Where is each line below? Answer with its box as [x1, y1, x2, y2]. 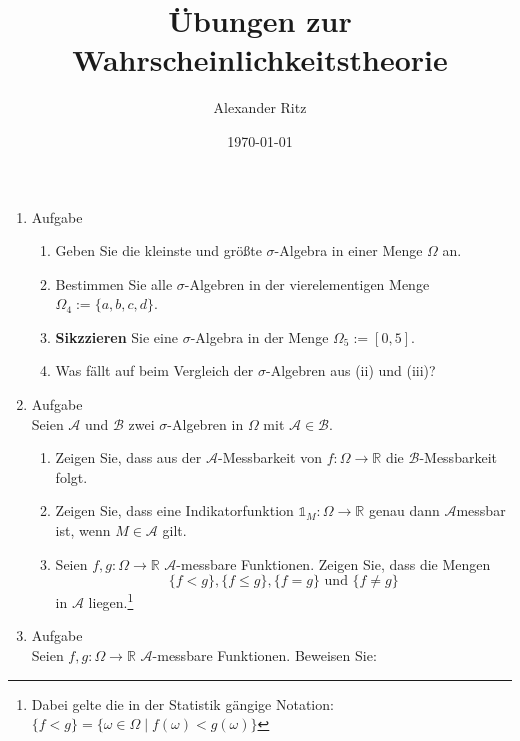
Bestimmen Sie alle [55, 273, 173, 294]
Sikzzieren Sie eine [55, 326, 178, 347]
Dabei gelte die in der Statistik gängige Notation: [31, 693, 334, 714]
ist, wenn [55, 520, 111, 541]
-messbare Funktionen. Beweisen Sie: [152, 645, 377, 666]
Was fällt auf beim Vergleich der [55, 360, 254, 381]
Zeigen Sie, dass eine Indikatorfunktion [55, 500, 294, 521]
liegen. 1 [88, 589, 134, 612]
